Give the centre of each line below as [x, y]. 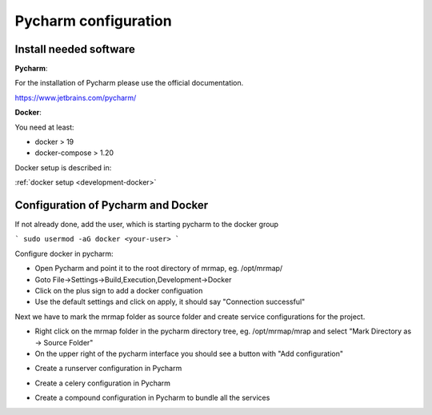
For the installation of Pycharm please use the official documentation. [129, 83]
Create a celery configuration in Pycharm [103, 383]
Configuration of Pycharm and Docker [112, 205]
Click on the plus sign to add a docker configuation [119, 291]
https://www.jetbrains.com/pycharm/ [76, 98]
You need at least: [45, 127]
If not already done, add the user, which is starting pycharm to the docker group [147, 225]
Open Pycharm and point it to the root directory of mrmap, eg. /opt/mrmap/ [159, 269]
